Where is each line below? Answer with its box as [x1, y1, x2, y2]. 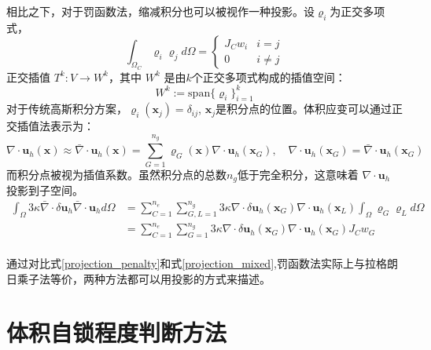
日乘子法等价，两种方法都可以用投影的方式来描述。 [6, 270, 271, 286]
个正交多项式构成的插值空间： [191, 68, 346, 85]
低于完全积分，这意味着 [237, 166, 359, 182]
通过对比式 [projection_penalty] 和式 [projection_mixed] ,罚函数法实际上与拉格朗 [6, 255, 398, 272]
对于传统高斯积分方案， [6, 100, 127, 117]
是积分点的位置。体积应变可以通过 [215, 100, 392, 117]
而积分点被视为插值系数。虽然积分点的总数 [6, 166, 227, 182]
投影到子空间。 [6, 182, 83, 199]
